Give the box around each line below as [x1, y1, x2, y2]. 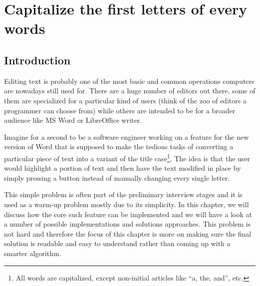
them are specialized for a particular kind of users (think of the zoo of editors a [4, 95, 247, 105]
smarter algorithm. [4, 248, 61, 258]
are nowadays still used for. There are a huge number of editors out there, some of [4, 85, 256, 96]
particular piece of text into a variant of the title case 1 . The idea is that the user [4, 151, 251, 163]
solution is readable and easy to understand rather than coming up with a [4, 238, 231, 249]
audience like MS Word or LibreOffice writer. [4, 115, 142, 125]
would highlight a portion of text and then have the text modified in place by [4, 163, 241, 173]
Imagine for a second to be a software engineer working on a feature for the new [4, 131, 249, 142]
